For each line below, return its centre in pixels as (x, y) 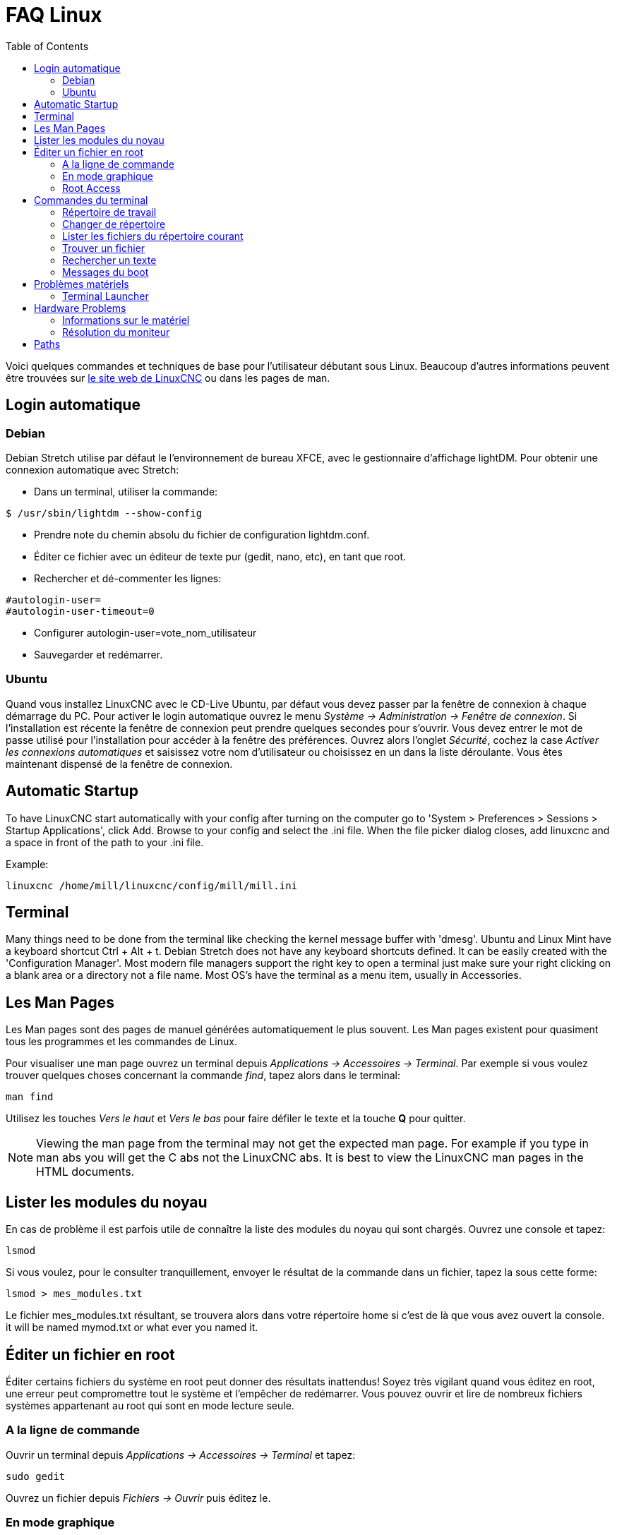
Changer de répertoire (114, 224)
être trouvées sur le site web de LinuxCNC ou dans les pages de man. (168, 378)
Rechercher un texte (109, 260)
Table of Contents (47, 46)
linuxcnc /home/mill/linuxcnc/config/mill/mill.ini (152, 885)
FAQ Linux (54, 15)
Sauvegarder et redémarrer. (98, 654)
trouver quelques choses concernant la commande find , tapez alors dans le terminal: (203, 1076)
